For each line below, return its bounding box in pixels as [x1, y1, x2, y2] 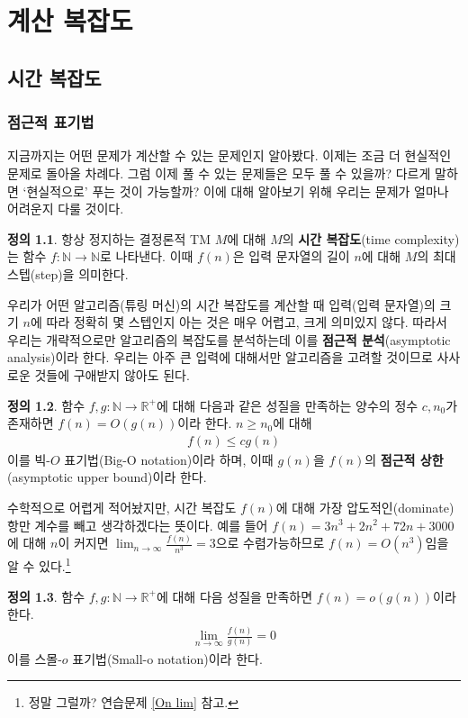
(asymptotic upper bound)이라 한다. [7, 468, 207, 486]
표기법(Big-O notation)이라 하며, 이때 [64, 450, 274, 468]
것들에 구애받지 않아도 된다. [34, 365, 190, 384]
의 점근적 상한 [364, 450, 444, 468]
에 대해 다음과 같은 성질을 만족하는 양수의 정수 [156, 395, 418, 414]
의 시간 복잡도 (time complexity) [282, 229, 460, 248]
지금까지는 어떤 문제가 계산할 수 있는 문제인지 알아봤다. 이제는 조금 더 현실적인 [7, 146, 452, 165]
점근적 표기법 [7, 111, 94, 133]
